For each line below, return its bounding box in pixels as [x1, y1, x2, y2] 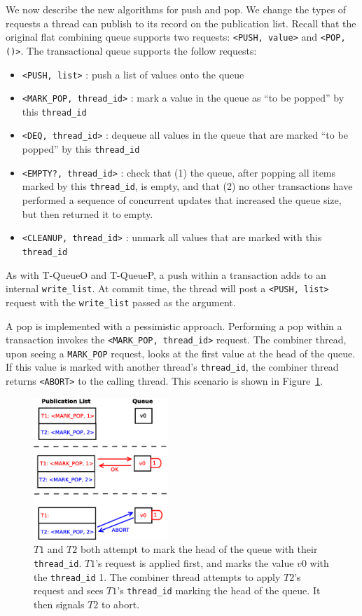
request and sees [34, 583, 104, 598]
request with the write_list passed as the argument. [6, 294, 236, 309]
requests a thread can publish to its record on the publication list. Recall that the [6, 15, 356, 30]
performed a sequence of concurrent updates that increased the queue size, [22, 193, 342, 207]
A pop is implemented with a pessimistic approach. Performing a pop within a [6, 318, 342, 333]
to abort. [102, 596, 140, 611]
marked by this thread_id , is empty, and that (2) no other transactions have [22, 179, 353, 193]
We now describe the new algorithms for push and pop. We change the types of [6, 2, 347, 16]
